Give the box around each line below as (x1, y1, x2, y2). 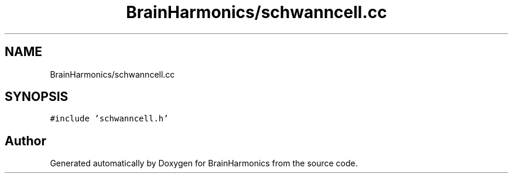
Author (5, 133, 46, 148)
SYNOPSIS (5, 89, 69, 104)
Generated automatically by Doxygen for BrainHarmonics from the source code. (50, 158, 358, 169)
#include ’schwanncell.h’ (50, 114, 169, 124)
